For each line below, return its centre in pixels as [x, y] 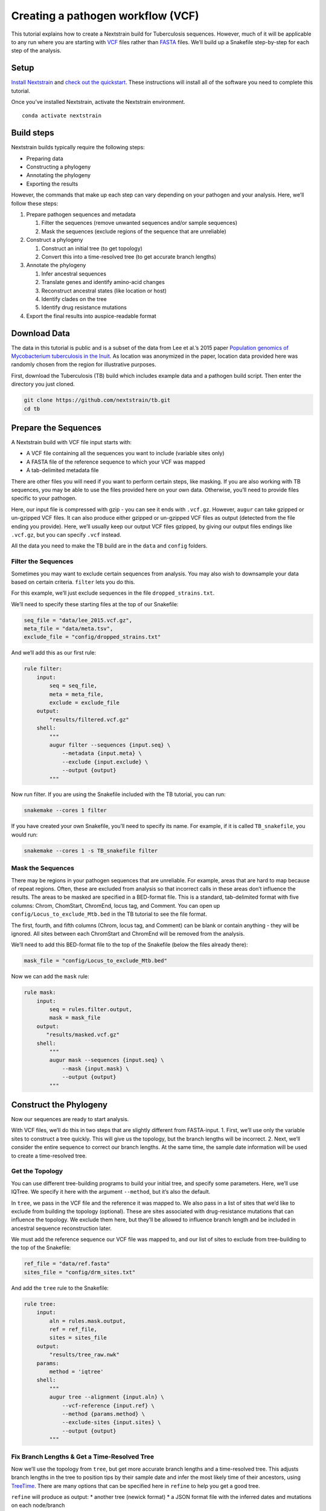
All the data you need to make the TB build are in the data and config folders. [109, 546]
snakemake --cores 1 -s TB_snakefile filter [91, 850]
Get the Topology [37, 1171]
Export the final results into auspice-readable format [91, 316]
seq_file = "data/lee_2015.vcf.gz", [78, 620]
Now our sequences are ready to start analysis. [70, 1119]
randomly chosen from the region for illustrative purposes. [84, 364]
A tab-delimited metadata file [62, 470]
